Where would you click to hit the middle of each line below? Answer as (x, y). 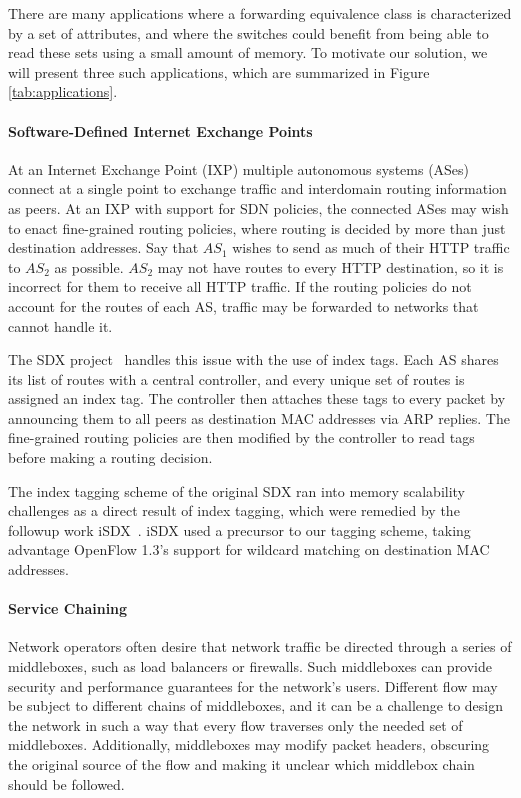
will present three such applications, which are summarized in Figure (219, 71)
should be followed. (66, 783)
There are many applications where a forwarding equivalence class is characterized (260, 13)
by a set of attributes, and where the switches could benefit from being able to (248, 32)
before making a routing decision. (110, 457)
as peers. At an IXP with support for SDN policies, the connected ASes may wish (258, 207)
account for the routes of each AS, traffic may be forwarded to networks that (243, 305)
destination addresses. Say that (103, 247)
